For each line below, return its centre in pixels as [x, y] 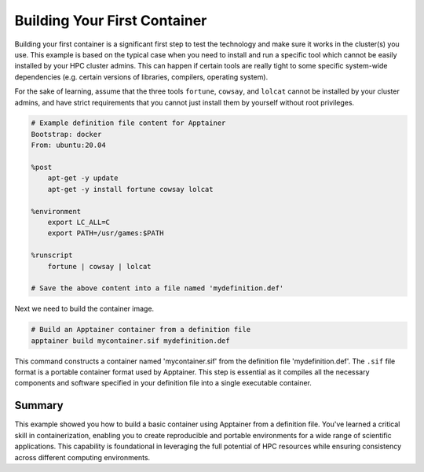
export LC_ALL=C [79, 222]
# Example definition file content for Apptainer [128, 123]
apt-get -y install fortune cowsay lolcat [130, 189]
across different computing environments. [82, 457]
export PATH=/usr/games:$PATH [106, 233]
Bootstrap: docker [66, 134]
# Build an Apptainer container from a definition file [141, 330]
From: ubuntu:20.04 [68, 145]
